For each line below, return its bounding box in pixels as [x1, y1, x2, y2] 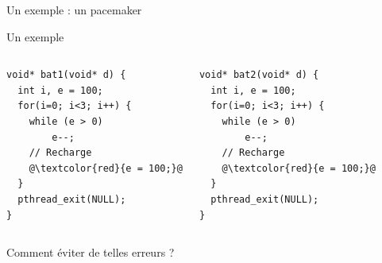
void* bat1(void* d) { [6, 69, 126, 81]
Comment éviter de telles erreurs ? [6, 244, 175, 261]
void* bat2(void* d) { [199, 69, 319, 81]
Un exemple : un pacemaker [6, 2, 142, 17]
